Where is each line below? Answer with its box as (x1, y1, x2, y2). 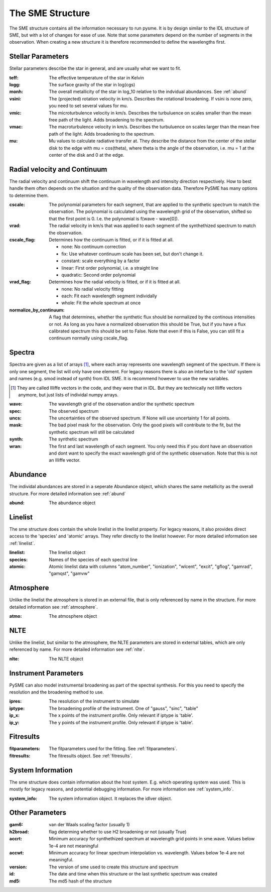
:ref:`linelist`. (9, 540, 35, 546)
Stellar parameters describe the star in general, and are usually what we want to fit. (9, 65, 182, 71)
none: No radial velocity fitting (61, 286, 124, 292)
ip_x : (9, 712, 20, 718)
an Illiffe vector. (49, 457, 81, 463)
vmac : (9, 124, 23, 130)
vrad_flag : (9, 279, 31, 285)
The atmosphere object (49, 613, 97, 619)
